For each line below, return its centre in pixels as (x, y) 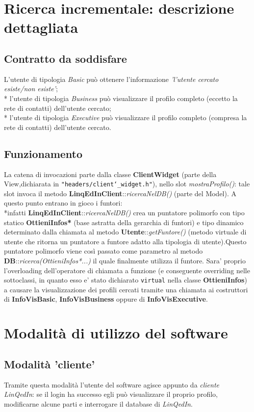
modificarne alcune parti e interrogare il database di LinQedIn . (98, 403)
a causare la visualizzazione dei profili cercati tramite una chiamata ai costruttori (126, 289)
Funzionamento (43, 153)
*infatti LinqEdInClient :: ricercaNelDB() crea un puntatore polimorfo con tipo (124, 212)
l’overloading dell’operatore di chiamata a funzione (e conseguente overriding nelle (127, 270)
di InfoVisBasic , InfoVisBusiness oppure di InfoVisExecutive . (106, 299)
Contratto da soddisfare (65, 58)
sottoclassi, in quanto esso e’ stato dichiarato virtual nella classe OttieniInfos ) (126, 280)
